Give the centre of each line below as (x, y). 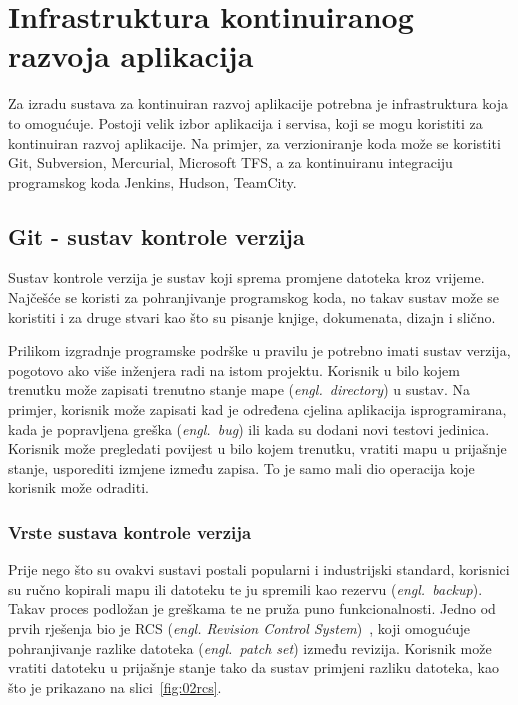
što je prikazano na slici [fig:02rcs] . (115, 686)
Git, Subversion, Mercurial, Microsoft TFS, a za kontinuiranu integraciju (230, 162)
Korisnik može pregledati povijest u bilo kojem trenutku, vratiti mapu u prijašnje (257, 448)
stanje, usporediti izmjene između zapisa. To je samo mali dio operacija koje (241, 467)
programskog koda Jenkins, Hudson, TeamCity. (152, 181)
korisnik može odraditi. (78, 487)
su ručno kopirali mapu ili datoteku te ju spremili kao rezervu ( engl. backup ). (245, 588)
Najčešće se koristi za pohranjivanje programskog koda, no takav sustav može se (254, 297)
